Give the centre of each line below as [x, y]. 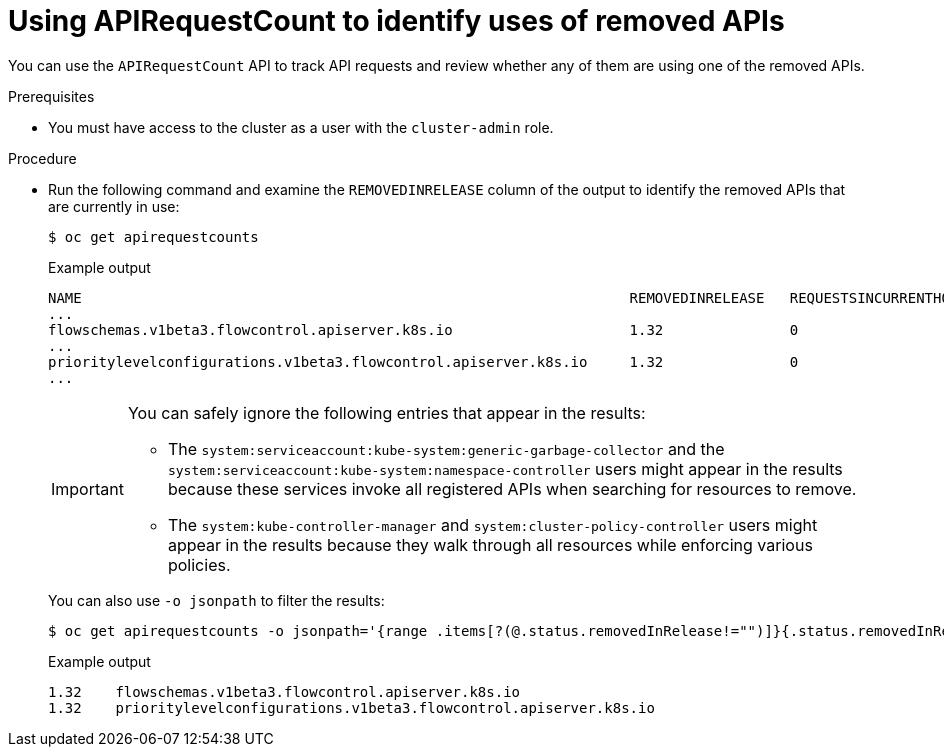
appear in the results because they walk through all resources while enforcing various [490, 544]
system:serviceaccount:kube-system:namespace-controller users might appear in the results [505, 468]
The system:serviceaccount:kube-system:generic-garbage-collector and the [446, 448]
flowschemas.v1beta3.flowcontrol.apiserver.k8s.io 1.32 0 [423, 329]
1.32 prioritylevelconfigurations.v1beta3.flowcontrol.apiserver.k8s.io [351, 707]
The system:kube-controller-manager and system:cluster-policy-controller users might [492, 524]
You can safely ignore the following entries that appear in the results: [386, 412]
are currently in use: [114, 206]
